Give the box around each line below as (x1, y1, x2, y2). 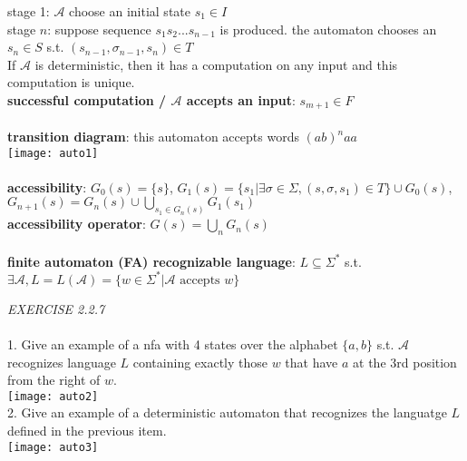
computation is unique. (7, 73, 135, 92)
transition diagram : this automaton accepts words (7, 127, 299, 146)
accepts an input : (186, 90, 296, 109)
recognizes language (7, 352, 116, 371)
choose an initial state (69, 2, 190, 20)
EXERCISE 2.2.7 (7, 299, 105, 318)
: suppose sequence (47, 19, 151, 38)
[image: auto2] (7, 389, 99, 403)
